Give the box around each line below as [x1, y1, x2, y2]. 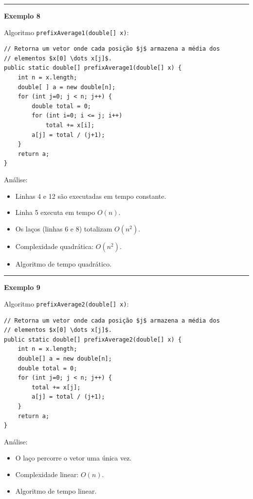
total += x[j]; [32, 384, 81, 391]
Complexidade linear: [15, 469, 79, 479]
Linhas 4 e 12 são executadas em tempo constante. [15, 191, 166, 201]
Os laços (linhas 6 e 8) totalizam [15, 223, 112, 233]
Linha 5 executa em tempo [15, 207, 95, 217]
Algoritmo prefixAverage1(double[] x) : [4, 27, 129, 37]
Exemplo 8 [4, 11, 40, 20]
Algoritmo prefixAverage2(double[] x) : [4, 298, 129, 308]
